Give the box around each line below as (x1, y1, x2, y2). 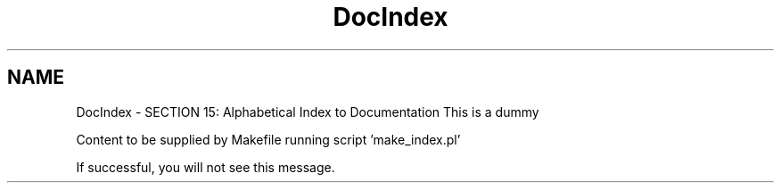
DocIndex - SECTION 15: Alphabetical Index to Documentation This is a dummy (76, 103, 539, 120)
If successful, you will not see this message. (76, 159, 335, 175)
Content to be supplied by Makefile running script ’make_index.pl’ (76, 131, 461, 147)
